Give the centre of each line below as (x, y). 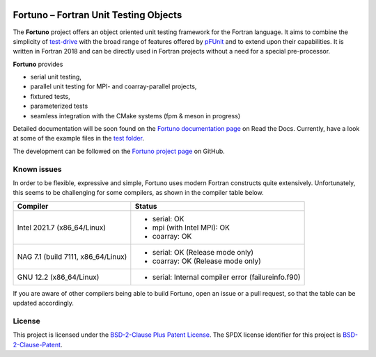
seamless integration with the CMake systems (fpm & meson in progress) (135, 116)
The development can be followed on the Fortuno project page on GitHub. (119, 151)
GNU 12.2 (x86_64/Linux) (58, 277)
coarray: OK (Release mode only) (206, 261)
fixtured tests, (50, 96)
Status (146, 206)
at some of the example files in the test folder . (78, 138)
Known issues (37, 169)
